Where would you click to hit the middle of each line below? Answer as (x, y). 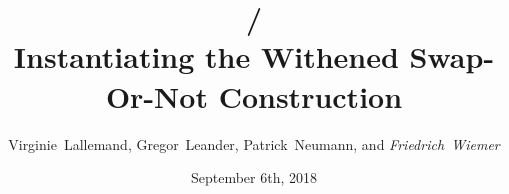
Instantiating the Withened (206, 56)
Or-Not (156, 95)
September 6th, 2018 (254, 177)
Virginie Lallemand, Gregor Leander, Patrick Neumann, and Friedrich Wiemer (254, 143)
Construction (310, 95)
